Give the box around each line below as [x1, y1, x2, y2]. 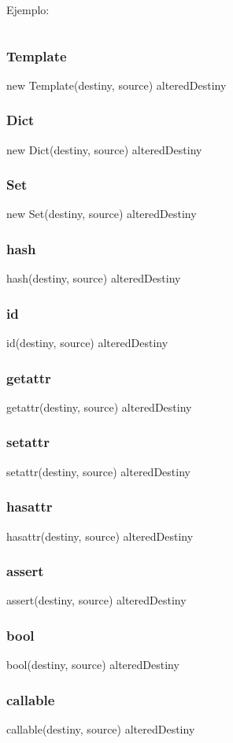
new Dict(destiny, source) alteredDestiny [6, 141, 202, 157]
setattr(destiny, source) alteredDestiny [6, 463, 190, 479]
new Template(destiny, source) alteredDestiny [6, 76, 227, 93]
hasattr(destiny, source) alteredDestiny [6, 527, 194, 544]
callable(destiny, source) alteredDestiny [6, 720, 195, 737]
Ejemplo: [6, 2, 50, 17]
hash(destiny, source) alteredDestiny [6, 270, 181, 286]
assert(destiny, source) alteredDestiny [6, 592, 187, 608]
